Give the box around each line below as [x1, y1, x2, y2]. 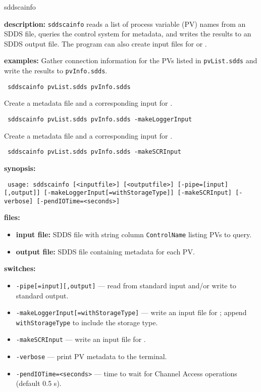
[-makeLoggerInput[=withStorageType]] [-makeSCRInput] [43, 189, 232, 197]
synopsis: [4, 162, 36, 173]
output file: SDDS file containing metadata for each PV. [16, 246, 195, 256]
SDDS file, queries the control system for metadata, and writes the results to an [4, 28, 251, 39]
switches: [4, 263, 36, 274]
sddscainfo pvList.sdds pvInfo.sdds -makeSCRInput [8, 148, 181, 156]
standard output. [16, 290, 69, 300]
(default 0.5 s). [16, 378, 62, 388]
